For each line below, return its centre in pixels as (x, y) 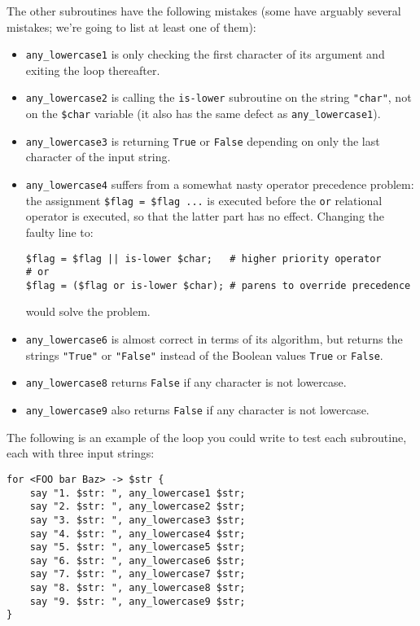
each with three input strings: (81, 453)
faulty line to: (59, 232)
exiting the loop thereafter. (93, 70)
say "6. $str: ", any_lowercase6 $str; (138, 560)
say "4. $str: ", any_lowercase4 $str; (138, 534)
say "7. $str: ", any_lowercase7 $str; (138, 574)
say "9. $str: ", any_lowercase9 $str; (138, 601)
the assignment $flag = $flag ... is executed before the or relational (204, 200)
